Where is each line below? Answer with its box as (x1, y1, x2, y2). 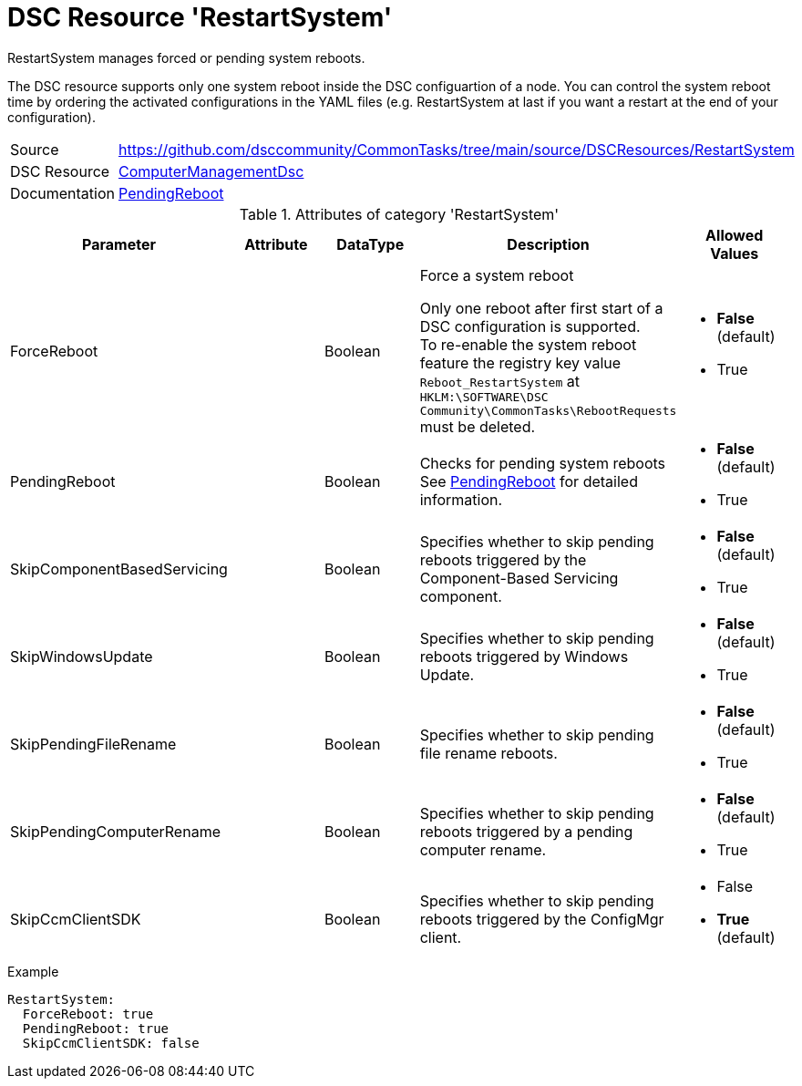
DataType (336, 234, 405, 253)
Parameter (82, 234, 156, 253)
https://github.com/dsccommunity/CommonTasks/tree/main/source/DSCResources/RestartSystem (118, 140, 795, 159)
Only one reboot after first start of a (419, 298, 663, 317)
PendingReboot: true (22, 1020, 170, 1036)
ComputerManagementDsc (118, 161, 304, 181)
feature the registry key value (419, 353, 622, 372)
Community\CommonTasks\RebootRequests (419, 403, 677, 418)
